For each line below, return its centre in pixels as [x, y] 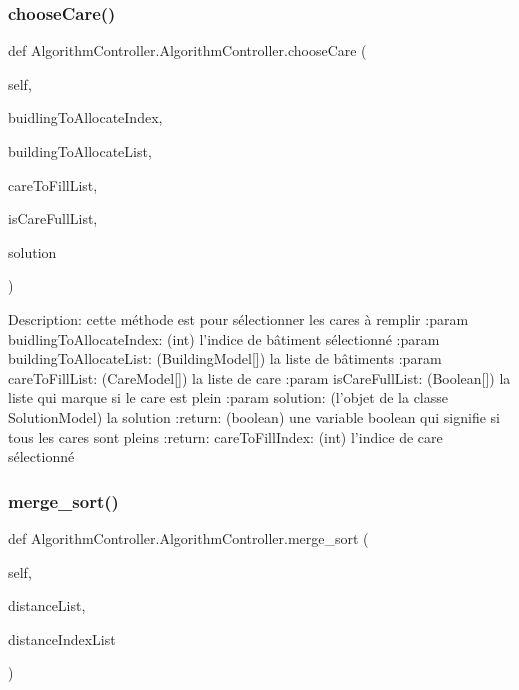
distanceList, [47, 605]
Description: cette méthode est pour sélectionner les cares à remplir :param [238, 318]
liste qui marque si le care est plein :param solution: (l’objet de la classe [228, 397]
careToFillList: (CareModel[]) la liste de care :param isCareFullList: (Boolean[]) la [259, 377]
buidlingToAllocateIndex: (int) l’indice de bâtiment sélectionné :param [224, 338]
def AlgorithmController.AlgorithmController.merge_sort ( [188, 537]
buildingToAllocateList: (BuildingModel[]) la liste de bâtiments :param [225, 358]
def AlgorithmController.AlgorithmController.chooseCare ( [187, 50]
